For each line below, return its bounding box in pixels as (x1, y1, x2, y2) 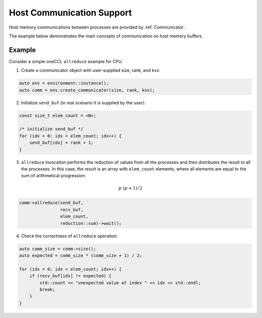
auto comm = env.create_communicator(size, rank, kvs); (19, 87, 155, 93)
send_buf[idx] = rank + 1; (29, 140, 94, 146)
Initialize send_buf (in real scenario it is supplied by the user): (21, 100, 146, 105)
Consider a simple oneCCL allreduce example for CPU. (9, 58, 123, 64)
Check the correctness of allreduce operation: (21, 233, 118, 239)
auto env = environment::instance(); (19, 81, 109, 86)
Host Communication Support (9, 7, 132, 18)
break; (39, 286, 55, 292)
